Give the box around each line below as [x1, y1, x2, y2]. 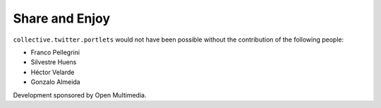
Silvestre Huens [30, 58, 77, 66]
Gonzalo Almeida [30, 78, 80, 86]
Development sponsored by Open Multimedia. [13, 90, 147, 99]
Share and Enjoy [13, 11, 111, 26]
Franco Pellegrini [30, 48, 80, 56]
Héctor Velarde [30, 68, 75, 76]
